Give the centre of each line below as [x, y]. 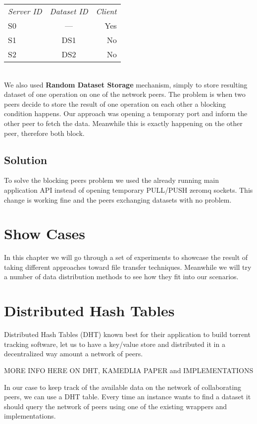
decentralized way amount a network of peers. [74, 354]
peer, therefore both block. [44, 133]
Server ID [25, 11]
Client [106, 11]
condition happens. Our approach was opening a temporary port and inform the [126, 113]
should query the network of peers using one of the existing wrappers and [116, 406]
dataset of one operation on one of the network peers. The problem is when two [125, 94]
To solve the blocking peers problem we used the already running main [111, 180]
